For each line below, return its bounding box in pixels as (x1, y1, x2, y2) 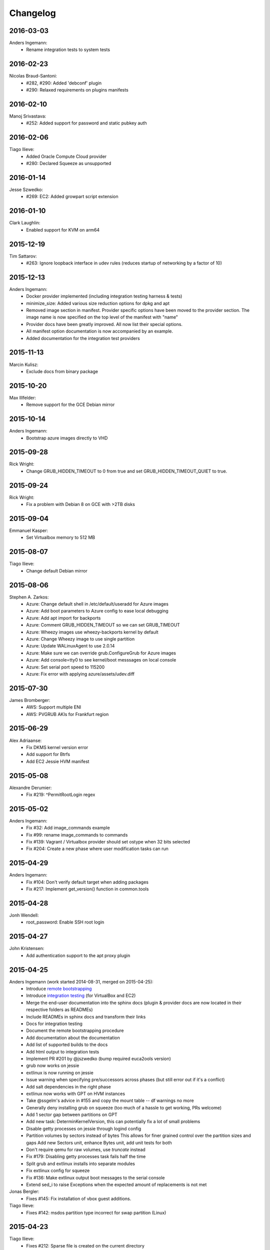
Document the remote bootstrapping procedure (26, 1027, 124, 1033)
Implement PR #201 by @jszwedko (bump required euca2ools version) (26, 1055, 171, 1061)
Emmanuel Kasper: (9, 527, 48, 533)
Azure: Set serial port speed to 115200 (26, 664, 105, 670)
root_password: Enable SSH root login (26, 919, 104, 925)
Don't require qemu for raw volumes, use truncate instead (26, 1146, 146, 1152)
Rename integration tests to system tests (26, 46, 110, 52)
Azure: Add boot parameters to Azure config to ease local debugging (26, 608, 168, 614)
